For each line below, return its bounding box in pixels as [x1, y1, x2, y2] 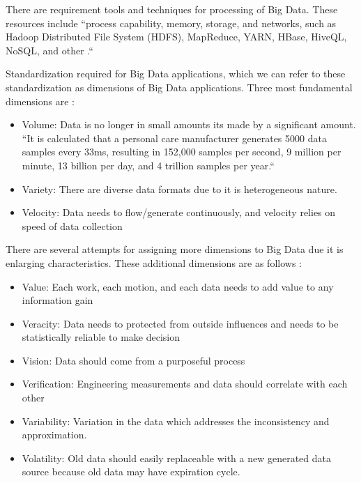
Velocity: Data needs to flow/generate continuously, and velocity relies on [22, 205, 336, 220]
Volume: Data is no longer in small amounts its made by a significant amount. [22, 117, 356, 132]
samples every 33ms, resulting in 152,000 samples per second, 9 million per [22, 144, 341, 159]
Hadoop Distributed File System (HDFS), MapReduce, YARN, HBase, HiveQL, [6, 29, 347, 44]
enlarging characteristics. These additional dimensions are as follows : [6, 255, 302, 270]
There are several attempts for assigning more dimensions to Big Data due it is [6, 242, 344, 256]
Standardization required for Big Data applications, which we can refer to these [6, 66, 346, 81]
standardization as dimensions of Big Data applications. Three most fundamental [6, 79, 353, 94]
